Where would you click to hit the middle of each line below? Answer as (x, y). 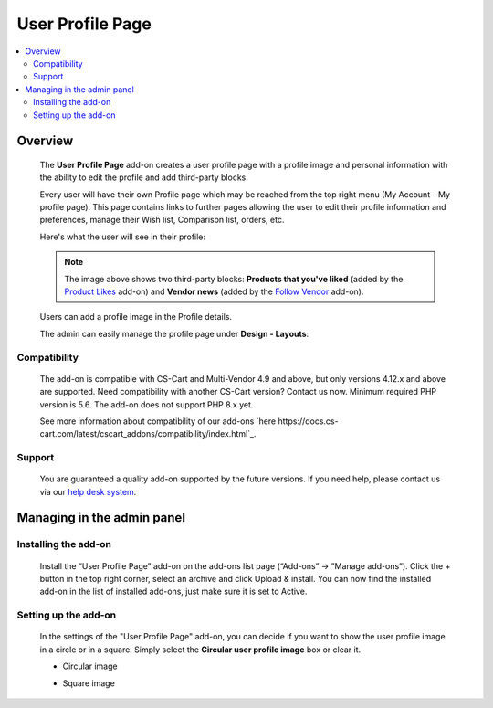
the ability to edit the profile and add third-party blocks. (144, 177)
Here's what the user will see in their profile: (122, 237)
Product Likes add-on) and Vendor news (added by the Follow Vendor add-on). (214, 291)
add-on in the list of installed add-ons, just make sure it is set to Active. (173, 592)
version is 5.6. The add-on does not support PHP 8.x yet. (147, 404)
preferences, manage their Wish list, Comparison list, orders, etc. (162, 220)
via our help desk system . (88, 491)
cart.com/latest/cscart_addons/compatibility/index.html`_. (148, 434)
